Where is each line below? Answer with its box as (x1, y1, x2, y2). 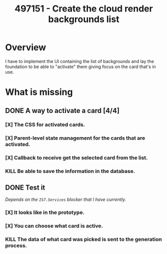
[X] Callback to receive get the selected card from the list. (5, 154, 148, 161)
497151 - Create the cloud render (14, 3, 153, 14)
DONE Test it (5, 183, 45, 191)
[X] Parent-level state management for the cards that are (5, 134, 146, 141)
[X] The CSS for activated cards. (5, 121, 86, 128)
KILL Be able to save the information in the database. (5, 168, 136, 175)
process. (5, 242, 27, 249)
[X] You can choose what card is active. (5, 222, 103, 229)
